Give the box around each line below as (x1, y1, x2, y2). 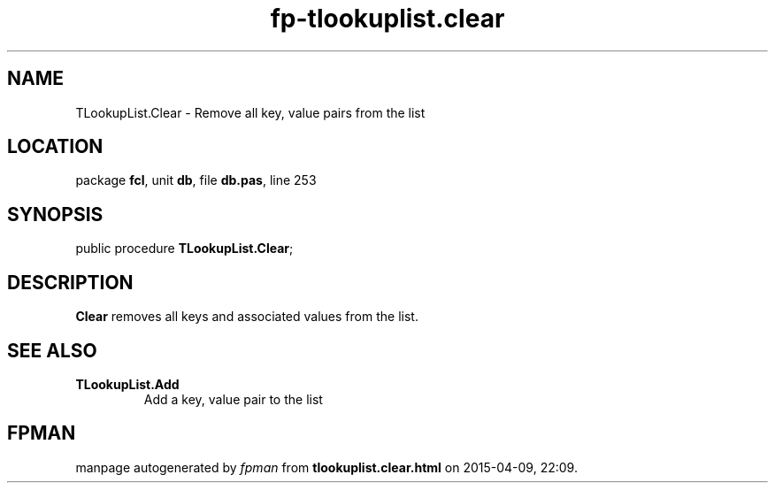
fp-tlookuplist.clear (270, 4, 505, 34)
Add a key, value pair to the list (143, 391, 323, 407)
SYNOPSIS (7, 203, 104, 226)
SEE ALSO (7, 339, 97, 362)
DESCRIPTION (7, 271, 134, 294)
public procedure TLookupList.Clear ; (75, 241, 294, 256)
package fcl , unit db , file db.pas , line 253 (75, 172, 317, 188)
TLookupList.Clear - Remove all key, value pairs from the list (75, 104, 426, 120)
